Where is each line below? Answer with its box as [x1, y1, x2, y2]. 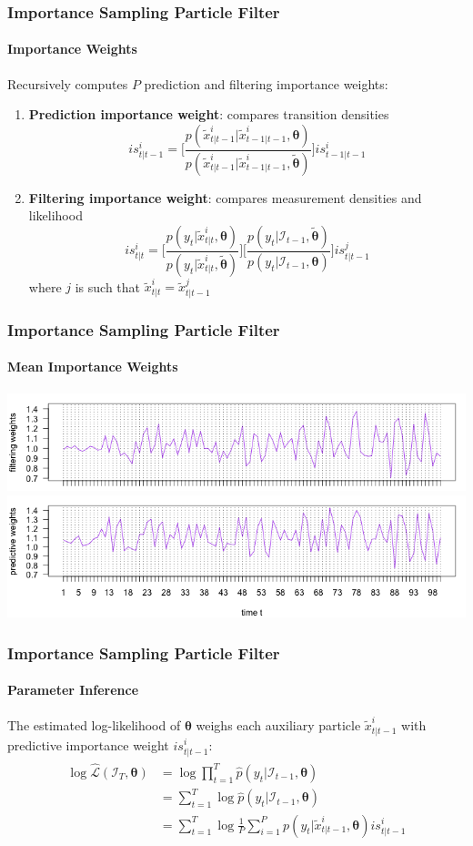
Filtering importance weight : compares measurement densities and [28, 188, 422, 207]
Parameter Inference [7, 680, 139, 699]
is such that [75, 277, 141, 296]
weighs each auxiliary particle [196, 716, 361, 735]
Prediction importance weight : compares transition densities [28, 105, 389, 124]
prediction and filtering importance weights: [144, 74, 388, 93]
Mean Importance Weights [7, 357, 178, 376]
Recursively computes [7, 74, 128, 93]
